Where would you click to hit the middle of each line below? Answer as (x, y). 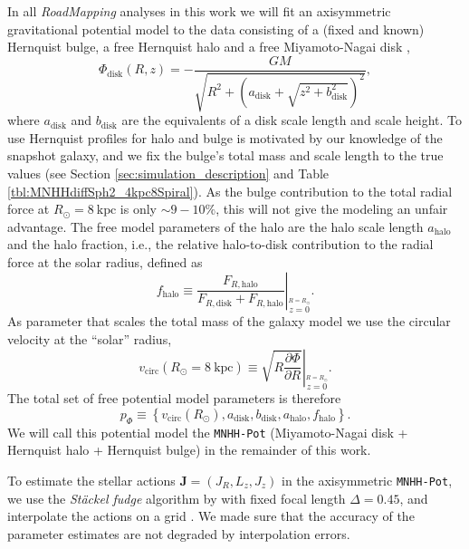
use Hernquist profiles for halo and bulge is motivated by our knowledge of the (225, 137)
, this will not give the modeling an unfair (332, 209)
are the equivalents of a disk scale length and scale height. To (292, 120)
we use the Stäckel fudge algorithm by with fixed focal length (177, 498)
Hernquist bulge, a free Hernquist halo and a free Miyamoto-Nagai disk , (209, 47)
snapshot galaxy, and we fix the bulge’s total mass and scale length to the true (225, 155)
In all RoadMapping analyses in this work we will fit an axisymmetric (199, 11)
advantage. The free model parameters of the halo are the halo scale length (215, 226)
